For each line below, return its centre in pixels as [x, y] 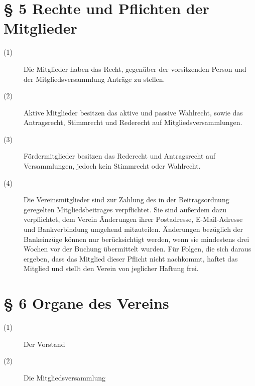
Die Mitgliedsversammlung [65, 377]
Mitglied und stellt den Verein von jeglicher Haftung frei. [111, 268]
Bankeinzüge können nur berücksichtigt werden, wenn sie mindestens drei [137, 239]
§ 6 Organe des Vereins [86, 303]
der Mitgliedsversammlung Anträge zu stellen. [94, 79]
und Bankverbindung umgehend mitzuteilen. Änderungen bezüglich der [134, 229]
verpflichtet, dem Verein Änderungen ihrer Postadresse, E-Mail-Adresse [133, 219]
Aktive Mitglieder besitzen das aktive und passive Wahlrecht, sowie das [133, 112]
